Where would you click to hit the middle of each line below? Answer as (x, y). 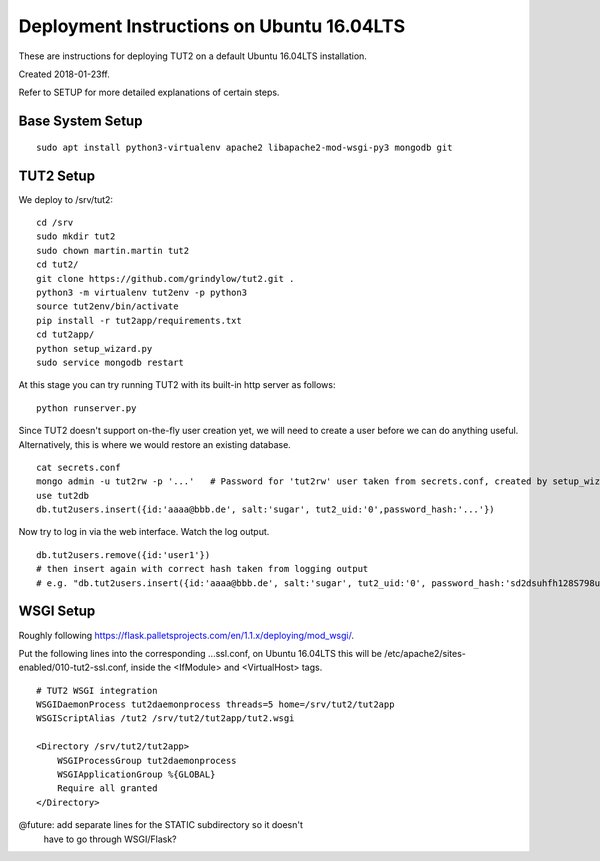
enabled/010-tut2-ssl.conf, (73, 667)
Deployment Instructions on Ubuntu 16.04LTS (211, 26)
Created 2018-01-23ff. (64, 74)
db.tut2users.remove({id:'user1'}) (123, 554)
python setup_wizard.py (94, 348)
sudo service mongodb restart (110, 362)
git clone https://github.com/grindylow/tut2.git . (165, 278)
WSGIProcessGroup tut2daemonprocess (146, 760)
